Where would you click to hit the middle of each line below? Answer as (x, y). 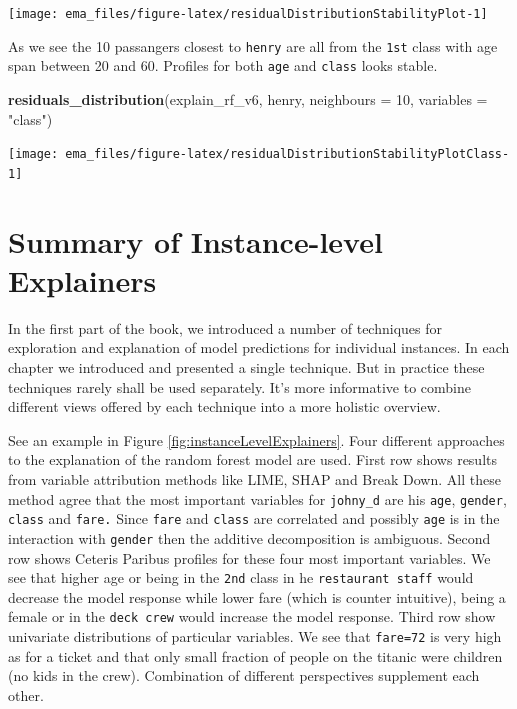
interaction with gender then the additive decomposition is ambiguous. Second (249, 537)
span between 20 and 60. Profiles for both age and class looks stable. (223, 65)
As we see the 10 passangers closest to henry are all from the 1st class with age (253, 45)
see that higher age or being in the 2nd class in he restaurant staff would (241, 577)
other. (26, 694)
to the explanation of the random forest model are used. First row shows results (253, 459)
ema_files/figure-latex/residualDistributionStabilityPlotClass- (287, 154)
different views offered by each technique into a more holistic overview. (224, 406)
